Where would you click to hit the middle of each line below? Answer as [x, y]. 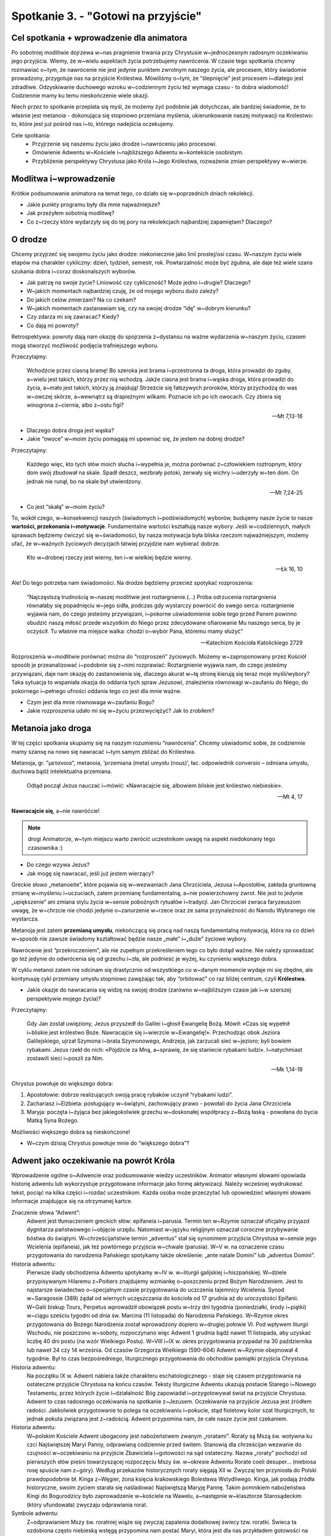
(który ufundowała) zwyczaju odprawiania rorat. [87, 1505]
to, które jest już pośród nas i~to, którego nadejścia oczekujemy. [93, 124]
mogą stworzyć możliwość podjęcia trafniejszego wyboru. [85, 345]
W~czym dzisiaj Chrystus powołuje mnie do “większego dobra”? [108, 1143]
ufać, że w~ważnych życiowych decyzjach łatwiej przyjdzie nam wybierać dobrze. [116, 544]
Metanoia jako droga [51, 728]
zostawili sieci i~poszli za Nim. [65, 1058]
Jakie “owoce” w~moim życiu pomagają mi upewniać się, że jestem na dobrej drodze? [136, 439]
